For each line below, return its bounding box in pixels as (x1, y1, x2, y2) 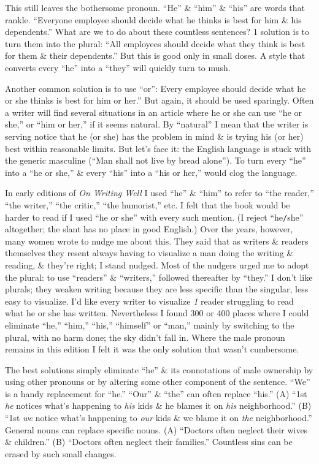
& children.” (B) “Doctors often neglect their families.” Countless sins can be (5, 435, 293, 448)
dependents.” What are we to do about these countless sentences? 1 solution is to (5, 25, 310, 38)
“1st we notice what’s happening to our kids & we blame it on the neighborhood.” (5, 411, 312, 424)
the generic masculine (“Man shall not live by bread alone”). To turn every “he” (5, 154, 306, 167)
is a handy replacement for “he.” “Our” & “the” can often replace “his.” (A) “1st (5, 387, 307, 400)
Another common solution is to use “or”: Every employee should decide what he (5, 82, 306, 94)
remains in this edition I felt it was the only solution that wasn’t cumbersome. (5, 343, 299, 356)
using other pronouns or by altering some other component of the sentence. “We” (5, 375, 310, 388)
